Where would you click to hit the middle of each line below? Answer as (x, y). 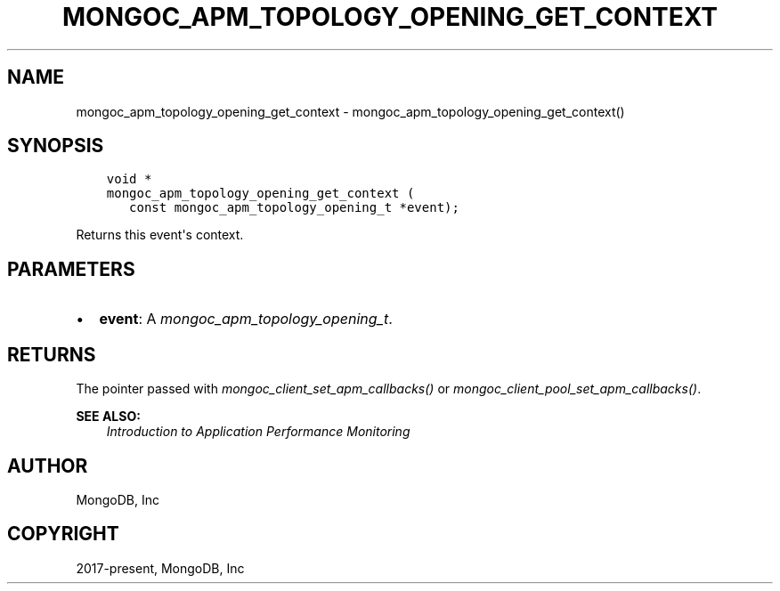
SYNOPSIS (56, 146)
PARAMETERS (71, 269)
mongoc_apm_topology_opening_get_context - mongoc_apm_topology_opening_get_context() (350, 111)
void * (129, 179)
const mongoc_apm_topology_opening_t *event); (294, 208)
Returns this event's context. (160, 235)
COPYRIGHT (63, 534)
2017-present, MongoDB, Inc (160, 568)
